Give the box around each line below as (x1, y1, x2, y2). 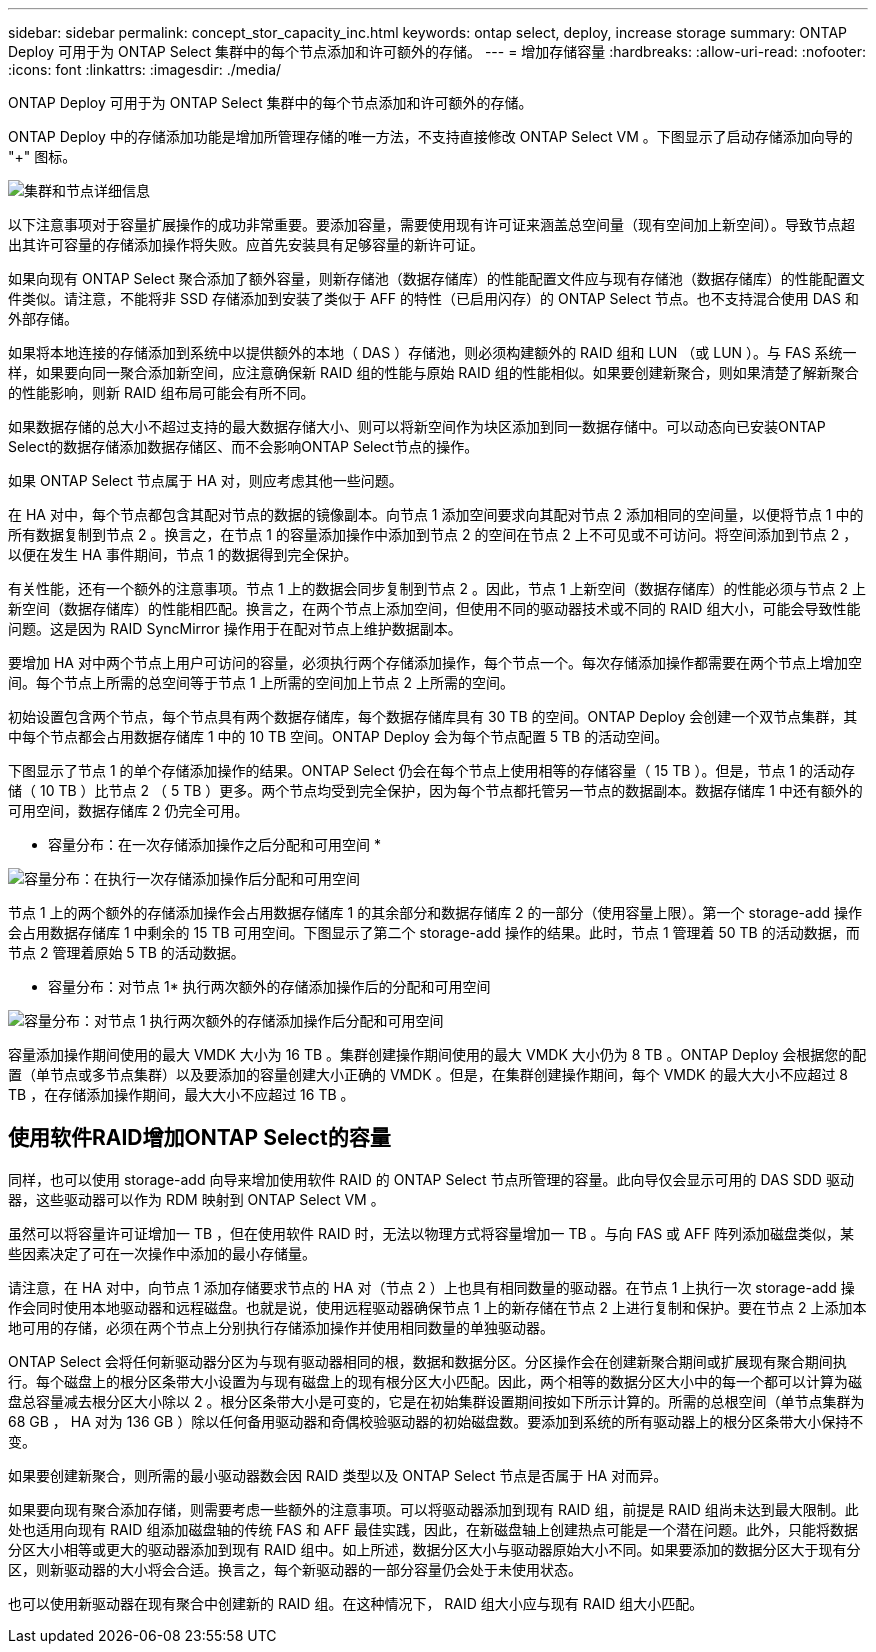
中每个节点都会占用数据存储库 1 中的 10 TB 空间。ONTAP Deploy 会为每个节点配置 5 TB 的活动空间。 (8, 728, 669, 745)
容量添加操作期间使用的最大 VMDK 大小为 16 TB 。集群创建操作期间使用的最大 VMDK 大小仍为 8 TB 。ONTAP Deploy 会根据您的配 (8, 1046, 867, 1063)
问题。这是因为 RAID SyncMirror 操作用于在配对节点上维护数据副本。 (8, 620, 462, 637)
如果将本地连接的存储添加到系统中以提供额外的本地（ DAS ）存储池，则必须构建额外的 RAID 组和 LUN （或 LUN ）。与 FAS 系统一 (8, 344, 857, 361)
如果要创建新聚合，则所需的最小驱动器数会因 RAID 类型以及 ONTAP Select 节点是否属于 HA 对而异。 (8, 1466, 668, 1484)
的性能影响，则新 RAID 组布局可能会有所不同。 (8, 384, 315, 401)
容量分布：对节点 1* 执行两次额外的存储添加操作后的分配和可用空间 (48, 978, 491, 995)
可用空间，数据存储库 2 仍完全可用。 (8, 802, 249, 819)
